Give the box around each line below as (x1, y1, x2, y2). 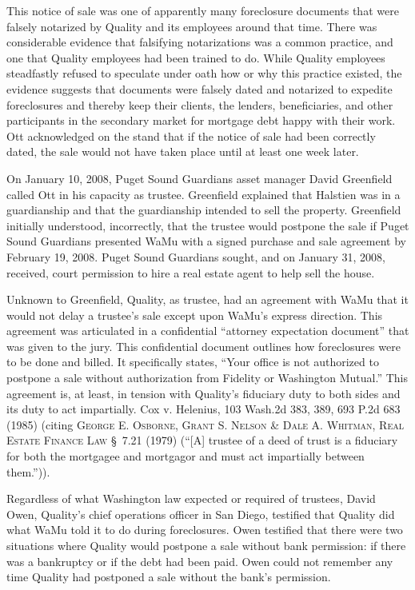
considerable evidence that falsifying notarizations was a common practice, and (6, 34, 393, 50)
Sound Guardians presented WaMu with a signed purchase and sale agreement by (6, 233, 406, 249)
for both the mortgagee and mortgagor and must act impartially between (6, 448, 365, 464)
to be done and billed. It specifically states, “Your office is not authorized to (6, 353, 379, 370)
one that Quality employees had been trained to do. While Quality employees (6, 49, 385, 66)
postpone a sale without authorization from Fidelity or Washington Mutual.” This (6, 369, 408, 386)
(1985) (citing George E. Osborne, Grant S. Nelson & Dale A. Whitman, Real (6, 416, 404, 433)
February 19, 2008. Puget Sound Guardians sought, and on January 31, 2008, (6, 248, 385, 265)
